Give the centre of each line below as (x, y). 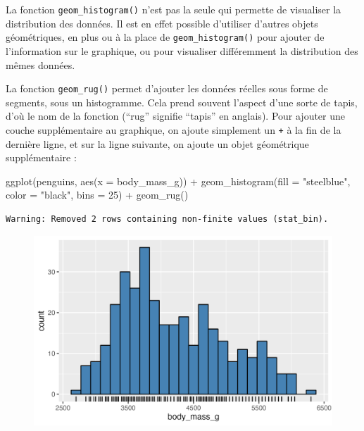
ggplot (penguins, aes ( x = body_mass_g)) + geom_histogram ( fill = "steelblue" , (178, 181)
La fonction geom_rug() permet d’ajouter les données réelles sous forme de (167, 88)
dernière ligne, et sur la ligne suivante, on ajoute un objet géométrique (157, 143)
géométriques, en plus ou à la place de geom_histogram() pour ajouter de (165, 37)
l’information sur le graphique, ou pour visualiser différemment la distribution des (182, 50)
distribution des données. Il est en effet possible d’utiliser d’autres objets (162, 23)
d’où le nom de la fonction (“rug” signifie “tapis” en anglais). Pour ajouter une (176, 116)
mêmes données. (40, 64)
